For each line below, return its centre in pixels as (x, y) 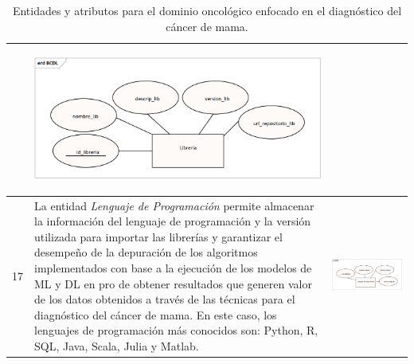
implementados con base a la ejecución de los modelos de (173, 268)
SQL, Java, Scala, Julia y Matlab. (117, 345)
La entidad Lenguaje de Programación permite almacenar (174, 205)
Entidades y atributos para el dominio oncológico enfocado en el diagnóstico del (207, 10)
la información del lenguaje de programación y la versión (173, 221)
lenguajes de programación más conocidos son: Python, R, (176, 330)
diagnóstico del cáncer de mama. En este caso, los (156, 314)
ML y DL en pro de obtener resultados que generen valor (173, 283)
